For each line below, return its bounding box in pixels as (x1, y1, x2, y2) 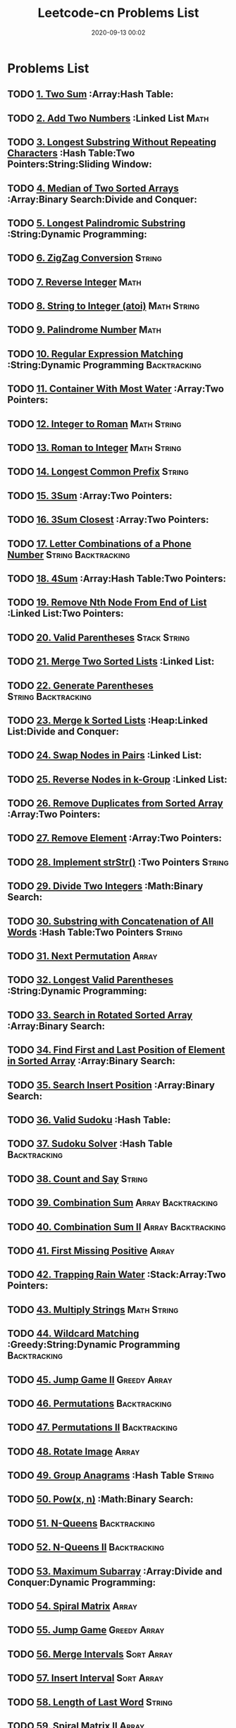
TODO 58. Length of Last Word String (7, 1696, 173, 1708)
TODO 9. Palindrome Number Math (7, 324, 162, 336)
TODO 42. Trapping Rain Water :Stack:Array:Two (7, 1269, 227, 1280)
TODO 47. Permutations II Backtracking (7, 1421, 178, 1433)
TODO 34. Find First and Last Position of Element (7, 1044, 225, 1056)
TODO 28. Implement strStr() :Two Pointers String (7, 856, 229, 868)
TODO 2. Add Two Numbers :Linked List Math (7, 112, 209, 124)
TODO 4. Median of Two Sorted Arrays (7, 182, 179, 195)
